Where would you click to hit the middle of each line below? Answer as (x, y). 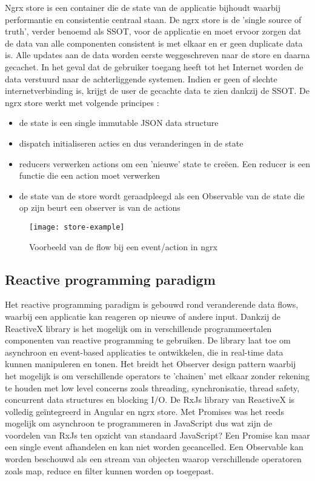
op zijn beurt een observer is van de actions (100, 207)
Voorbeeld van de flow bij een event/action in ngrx (123, 246)
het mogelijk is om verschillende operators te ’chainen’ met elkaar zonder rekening (157, 375)
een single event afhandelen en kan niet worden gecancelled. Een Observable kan (154, 447)
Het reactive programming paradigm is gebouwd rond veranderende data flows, (152, 304)
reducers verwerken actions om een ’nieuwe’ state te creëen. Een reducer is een (164, 163)
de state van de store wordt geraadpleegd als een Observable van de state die (162, 195)
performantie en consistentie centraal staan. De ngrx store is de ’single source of (153, 19)
